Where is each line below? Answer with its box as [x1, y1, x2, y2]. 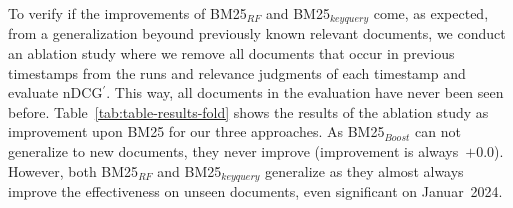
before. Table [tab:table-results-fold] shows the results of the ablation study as [8, 101, 489, 122]
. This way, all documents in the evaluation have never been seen [106, 82, 504, 103]
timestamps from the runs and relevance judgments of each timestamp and [8, 62, 466, 83]
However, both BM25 [8, 160, 139, 181]
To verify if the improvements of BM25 [8, 3, 247, 23]
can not [414, 121, 461, 142]
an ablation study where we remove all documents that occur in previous [8, 43, 455, 64]
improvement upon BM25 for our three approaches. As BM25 [8, 121, 385, 142]
